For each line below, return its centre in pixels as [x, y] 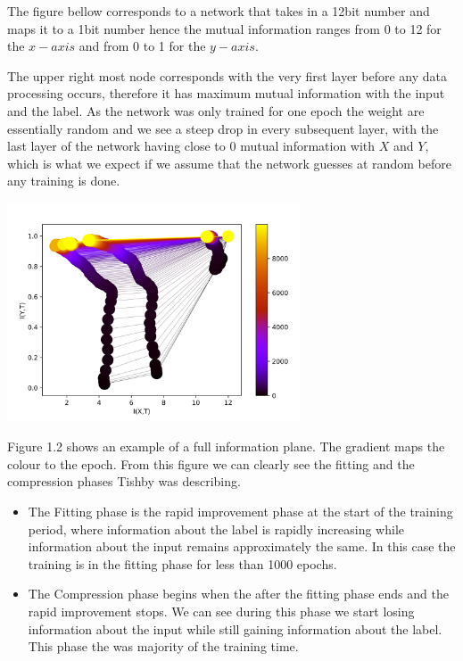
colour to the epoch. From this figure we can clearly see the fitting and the [211, 463]
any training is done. [64, 181]
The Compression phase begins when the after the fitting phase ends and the [238, 594]
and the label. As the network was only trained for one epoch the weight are [216, 110]
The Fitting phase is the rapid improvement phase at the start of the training [240, 511]
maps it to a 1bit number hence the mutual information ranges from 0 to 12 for [224, 28]
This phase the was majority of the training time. [163, 646]
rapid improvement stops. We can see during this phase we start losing [221, 611]
